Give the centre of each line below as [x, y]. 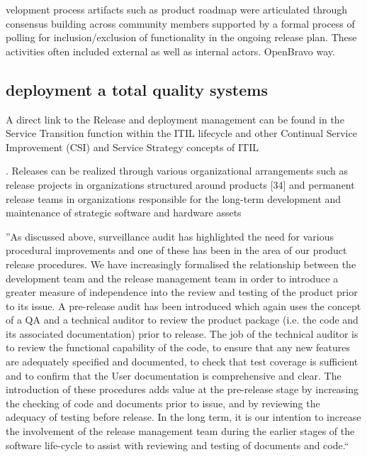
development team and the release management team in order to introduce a [172, 278]
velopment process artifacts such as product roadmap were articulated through [177, 9]
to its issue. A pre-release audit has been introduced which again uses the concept [183, 305]
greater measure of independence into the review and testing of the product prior [182, 292]
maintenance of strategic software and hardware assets [124, 213]
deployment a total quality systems [137, 89]
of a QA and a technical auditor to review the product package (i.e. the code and [182, 320]
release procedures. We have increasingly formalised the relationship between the [181, 264]
